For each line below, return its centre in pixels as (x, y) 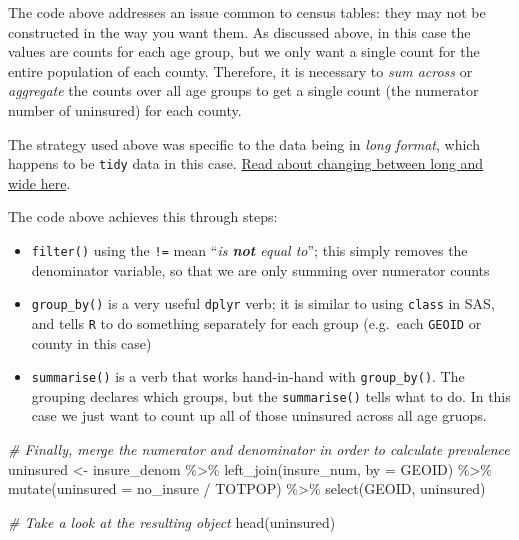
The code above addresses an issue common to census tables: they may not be (247, 12)
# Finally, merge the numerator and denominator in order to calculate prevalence (259, 449)
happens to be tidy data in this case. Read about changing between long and (246, 163)
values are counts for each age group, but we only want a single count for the (244, 51)
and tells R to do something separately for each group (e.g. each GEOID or (256, 322)
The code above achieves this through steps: (143, 216)
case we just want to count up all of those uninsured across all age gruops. (259, 415)
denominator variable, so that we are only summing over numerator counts (260, 269)
